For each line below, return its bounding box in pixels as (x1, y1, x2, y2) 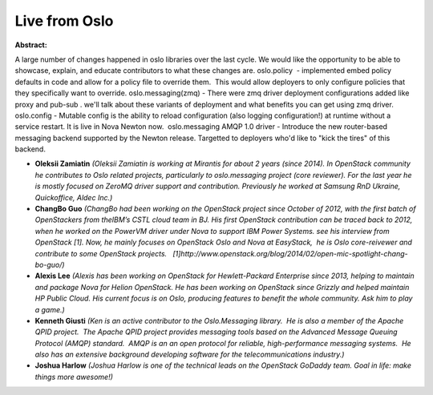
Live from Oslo (14, 12, 114, 30)
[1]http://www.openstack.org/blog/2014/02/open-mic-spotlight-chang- (172, 248, 408, 258)
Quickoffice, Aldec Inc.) (34, 192, 113, 202)
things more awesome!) (34, 372, 114, 381)
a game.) (34, 304, 66, 314)
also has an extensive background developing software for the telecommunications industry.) (34, 349, 345, 360)
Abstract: (14, 40, 47, 50)
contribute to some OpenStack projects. (34, 248, 168, 258)
